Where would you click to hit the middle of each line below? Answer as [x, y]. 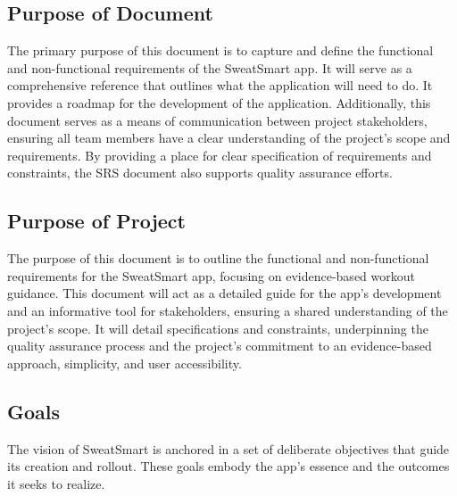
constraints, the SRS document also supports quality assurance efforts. [200, 173]
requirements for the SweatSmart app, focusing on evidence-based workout [211, 275]
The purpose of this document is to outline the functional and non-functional [218, 258]
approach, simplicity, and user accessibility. [125, 363]
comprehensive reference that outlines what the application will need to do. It [220, 85]
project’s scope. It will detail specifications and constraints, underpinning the [218, 328]
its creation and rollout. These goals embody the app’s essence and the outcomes [228, 466]
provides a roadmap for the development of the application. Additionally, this [219, 102]
